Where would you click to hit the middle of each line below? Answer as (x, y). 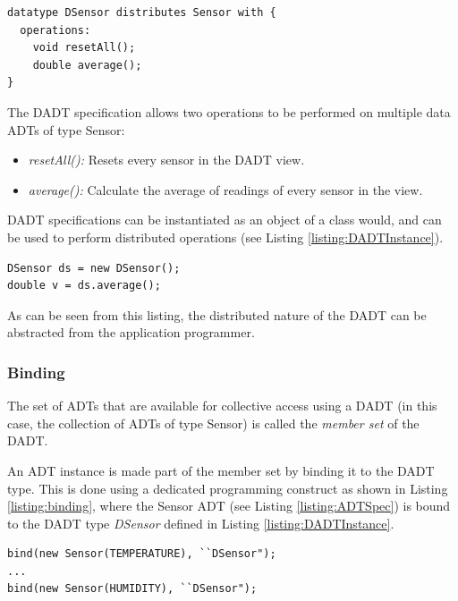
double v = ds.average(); (84, 286)
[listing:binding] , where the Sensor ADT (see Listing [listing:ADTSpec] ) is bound (229, 506)
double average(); (87, 65)
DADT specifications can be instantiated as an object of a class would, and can (225, 220)
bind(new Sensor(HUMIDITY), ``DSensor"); (132, 589)
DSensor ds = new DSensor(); (94, 268)
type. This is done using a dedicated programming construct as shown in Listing (228, 488)
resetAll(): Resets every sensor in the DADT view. (166, 160)
